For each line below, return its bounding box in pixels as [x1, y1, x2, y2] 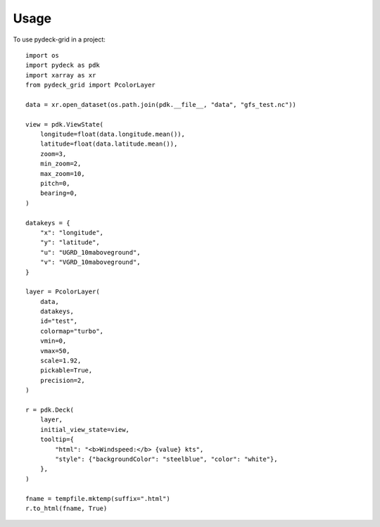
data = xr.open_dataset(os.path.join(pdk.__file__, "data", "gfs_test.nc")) [25, 101, 297, 108]
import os [25, 51, 59, 59]
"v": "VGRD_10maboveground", [39, 258, 141, 267]
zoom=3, [39, 150, 67, 158]
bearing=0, [39, 189, 78, 197]
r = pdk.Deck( [25, 406, 74, 414]
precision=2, [39, 376, 85, 384]
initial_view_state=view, [39, 426, 130, 433]
